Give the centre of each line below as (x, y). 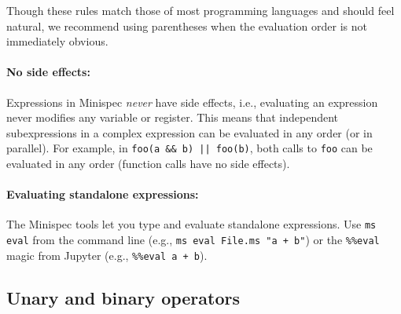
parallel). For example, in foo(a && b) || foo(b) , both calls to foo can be (189, 148)
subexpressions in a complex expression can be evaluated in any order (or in (189, 132)
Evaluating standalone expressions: (103, 194)
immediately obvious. (57, 41)
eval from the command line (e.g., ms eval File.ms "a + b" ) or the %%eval (193, 240)
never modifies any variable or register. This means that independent (173, 117)
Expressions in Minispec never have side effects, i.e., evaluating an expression (192, 102)
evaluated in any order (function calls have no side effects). (148, 164)
